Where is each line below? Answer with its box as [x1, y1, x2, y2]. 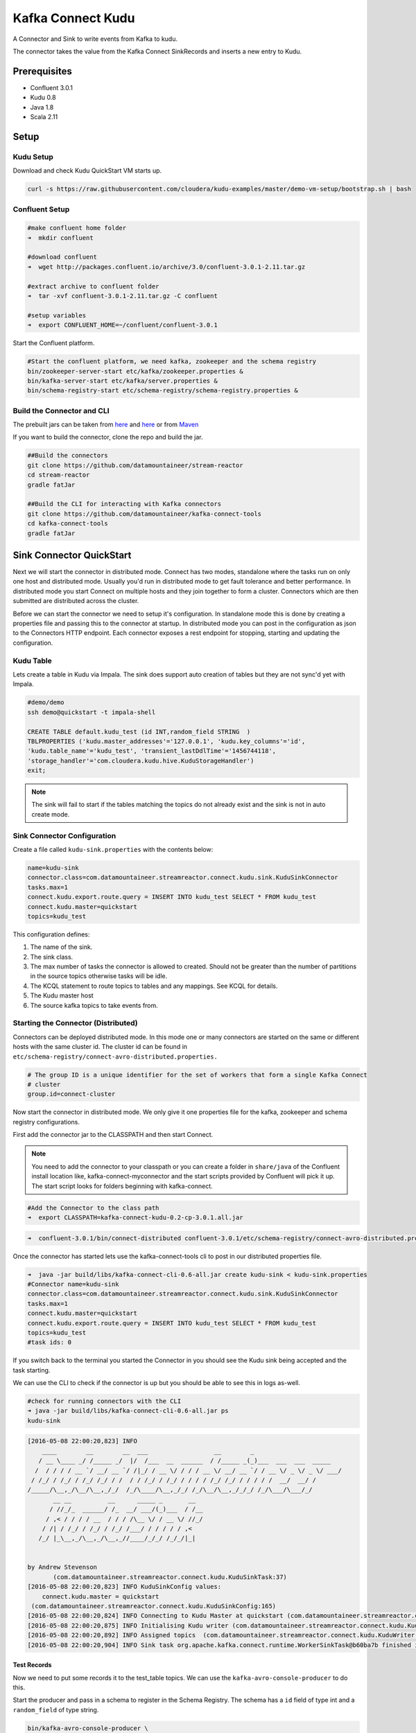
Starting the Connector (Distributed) [12, 1018, 138, 1028]
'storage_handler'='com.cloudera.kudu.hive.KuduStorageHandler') [27, 756, 254, 765]
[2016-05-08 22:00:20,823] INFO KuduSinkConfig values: [27, 1583, 222, 1591]
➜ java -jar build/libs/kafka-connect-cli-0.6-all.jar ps [27, 1407, 229, 1415]
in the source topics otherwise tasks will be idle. [30, 972, 168, 980]
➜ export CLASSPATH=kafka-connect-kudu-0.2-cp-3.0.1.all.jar [27, 1214, 243, 1221]
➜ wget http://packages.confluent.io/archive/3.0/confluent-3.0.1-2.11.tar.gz [27, 263, 306, 270]
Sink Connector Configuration [12, 830, 116, 840]
